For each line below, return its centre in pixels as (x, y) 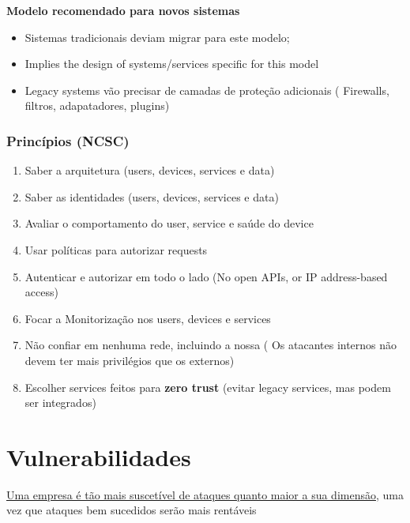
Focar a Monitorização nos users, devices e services (148, 318)
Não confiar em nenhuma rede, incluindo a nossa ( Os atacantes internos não (211, 345)
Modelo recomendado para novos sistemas (123, 10)
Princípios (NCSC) (68, 140)
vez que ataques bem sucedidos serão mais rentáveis (132, 510)
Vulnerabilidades (99, 456)
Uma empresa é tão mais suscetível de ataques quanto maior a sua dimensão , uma (205, 494)
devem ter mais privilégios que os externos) (130, 360)
